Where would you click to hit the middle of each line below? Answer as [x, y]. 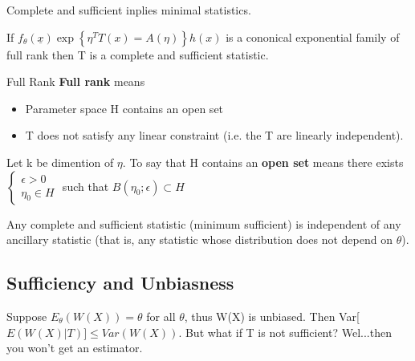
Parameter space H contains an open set [124, 108]
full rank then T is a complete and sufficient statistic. [138, 54]
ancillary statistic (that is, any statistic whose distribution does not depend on [199, 239]
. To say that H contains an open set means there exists [263, 162]
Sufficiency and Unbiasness [120, 283]
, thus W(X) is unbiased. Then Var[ [272, 316]
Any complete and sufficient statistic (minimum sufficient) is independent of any [204, 223]
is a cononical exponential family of [313, 37]
